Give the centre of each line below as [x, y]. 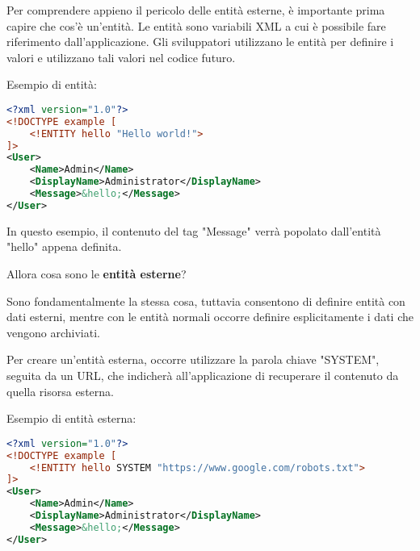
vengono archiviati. [53, 332]
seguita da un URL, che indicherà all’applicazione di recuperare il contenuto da [203, 375]
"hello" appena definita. [64, 246]
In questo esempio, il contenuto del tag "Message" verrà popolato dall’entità [194, 230]
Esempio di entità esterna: [71, 418]
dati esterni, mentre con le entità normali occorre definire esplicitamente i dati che [210, 317]
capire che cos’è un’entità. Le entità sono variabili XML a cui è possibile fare [196, 25]
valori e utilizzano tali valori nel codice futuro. [121, 57]
